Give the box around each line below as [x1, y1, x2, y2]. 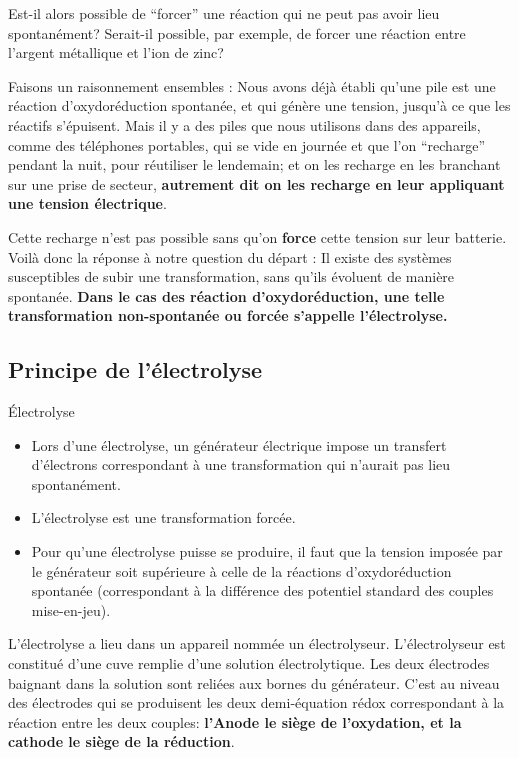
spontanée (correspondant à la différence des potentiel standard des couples [31, 580, 494, 601]
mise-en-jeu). [31, 599, 111, 620]
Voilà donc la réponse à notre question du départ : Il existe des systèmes [8, 246, 452, 267]
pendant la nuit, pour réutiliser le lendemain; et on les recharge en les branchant [8, 154, 501, 175]
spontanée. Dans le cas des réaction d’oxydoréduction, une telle [8, 285, 445, 306]
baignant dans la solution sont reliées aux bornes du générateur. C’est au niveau [8, 672, 500, 693]
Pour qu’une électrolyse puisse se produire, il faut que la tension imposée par [31, 541, 503, 562]
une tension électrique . [8, 193, 167, 214]
